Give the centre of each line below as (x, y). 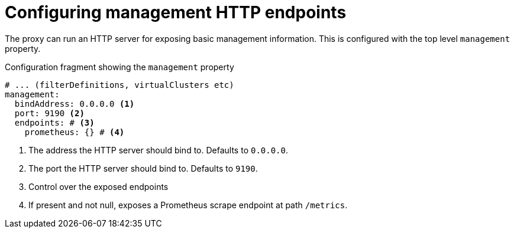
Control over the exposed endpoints (98, 186)
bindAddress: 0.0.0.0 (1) (75, 104)
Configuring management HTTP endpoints (176, 12)
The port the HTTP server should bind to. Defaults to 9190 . (143, 168)
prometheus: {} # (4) (75, 132)
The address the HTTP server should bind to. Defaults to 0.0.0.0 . (159, 150)
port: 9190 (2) (49, 113)
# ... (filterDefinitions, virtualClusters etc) (119, 85)
